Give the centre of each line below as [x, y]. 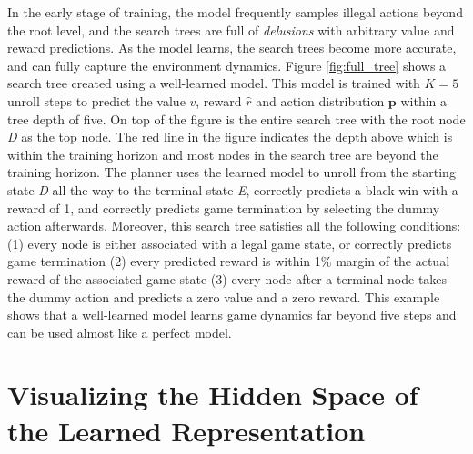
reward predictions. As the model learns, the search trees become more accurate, [232, 48]
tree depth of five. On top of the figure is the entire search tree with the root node [236, 118]
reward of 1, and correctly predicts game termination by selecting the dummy [224, 207]
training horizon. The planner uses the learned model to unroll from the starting [231, 172]
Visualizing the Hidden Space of [213, 395]
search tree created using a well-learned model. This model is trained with [214, 83]
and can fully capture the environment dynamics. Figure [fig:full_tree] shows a [227, 65]
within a [424, 100]
